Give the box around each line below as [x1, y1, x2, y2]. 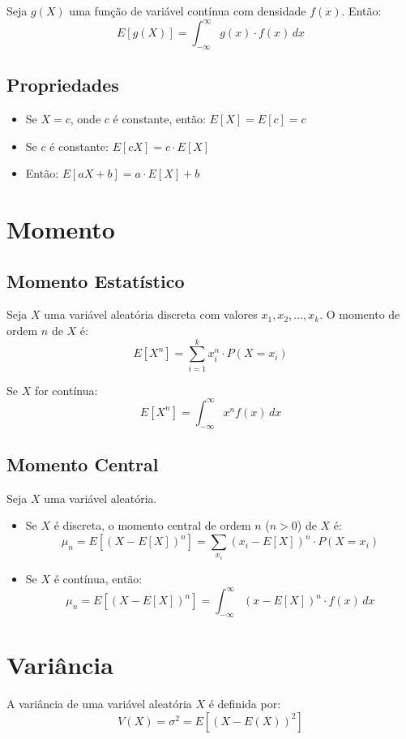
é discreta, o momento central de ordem [53, 517, 251, 534]
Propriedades [6, 72, 119, 97]
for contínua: [34, 381, 98, 398]
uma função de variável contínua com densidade [69, 2, 306, 19]
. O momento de [319, 306, 400, 323]
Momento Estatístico [6, 268, 185, 293]
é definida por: [208, 695, 281, 712]
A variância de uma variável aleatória [6, 695, 192, 712]
